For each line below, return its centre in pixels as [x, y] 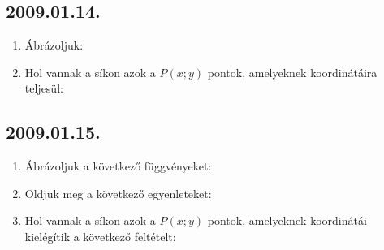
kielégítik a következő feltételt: [100, 236]
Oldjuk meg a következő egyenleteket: [118, 193]
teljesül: [44, 88]
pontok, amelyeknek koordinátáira [292, 72]
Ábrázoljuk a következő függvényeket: [118, 166]
